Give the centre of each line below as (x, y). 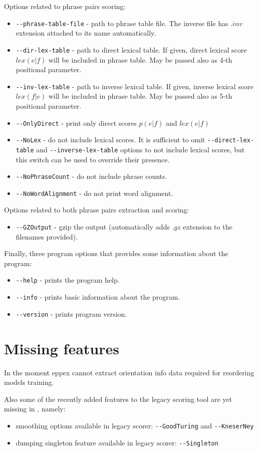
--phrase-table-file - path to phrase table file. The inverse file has (122, 23)
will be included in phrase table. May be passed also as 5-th (140, 96)
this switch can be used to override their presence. (93, 159)
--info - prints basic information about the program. (98, 297)
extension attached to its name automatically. (86, 33)
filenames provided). (47, 236)
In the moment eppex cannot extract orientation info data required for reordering (129, 372)
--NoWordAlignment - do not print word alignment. (94, 193)
